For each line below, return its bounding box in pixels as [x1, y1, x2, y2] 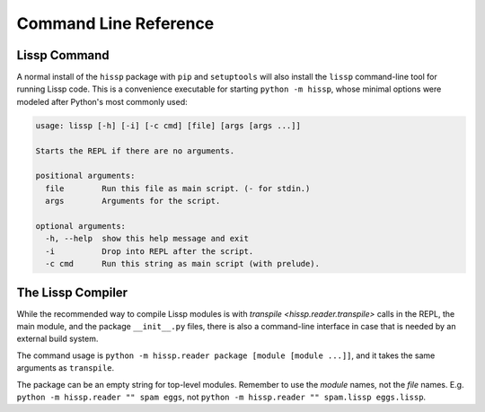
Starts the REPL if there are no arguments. [35, 145, 235, 156]
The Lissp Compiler [16, 285, 128, 300]
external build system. [16, 333, 99, 345]
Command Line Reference [16, 13, 215, 33]
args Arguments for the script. [45, 196, 221, 206]
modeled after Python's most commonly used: [16, 96, 188, 107]
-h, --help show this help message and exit [45, 233, 249, 244]
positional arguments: [35, 171, 136, 181]
